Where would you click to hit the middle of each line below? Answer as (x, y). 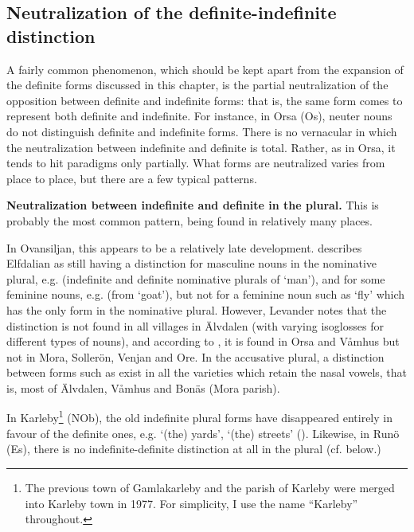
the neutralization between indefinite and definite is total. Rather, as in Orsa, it (201, 147)
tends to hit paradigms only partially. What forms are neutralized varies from (196, 163)
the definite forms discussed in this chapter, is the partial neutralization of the (197, 85)
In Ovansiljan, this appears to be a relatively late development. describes (184, 247)
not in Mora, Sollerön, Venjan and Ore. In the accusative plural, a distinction (195, 356)
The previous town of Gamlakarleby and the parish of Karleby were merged (210, 487)
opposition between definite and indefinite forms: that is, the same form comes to (205, 100)
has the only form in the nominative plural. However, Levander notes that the (197, 309)
